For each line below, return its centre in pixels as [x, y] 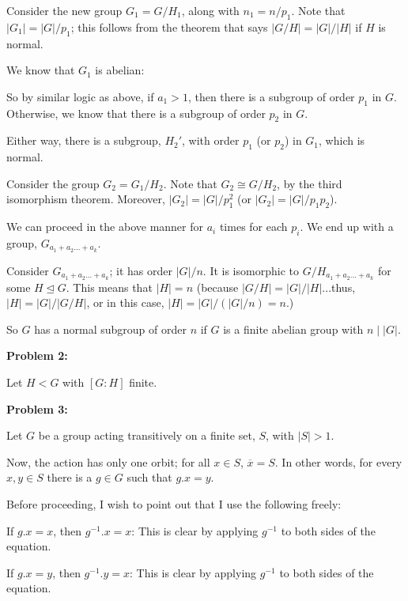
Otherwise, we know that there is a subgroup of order [136, 113]
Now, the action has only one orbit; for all [108, 461]
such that [149, 477]
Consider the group [53, 183]
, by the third [310, 183]
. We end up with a [347, 227]
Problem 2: [37, 355]
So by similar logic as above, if [80, 96]
